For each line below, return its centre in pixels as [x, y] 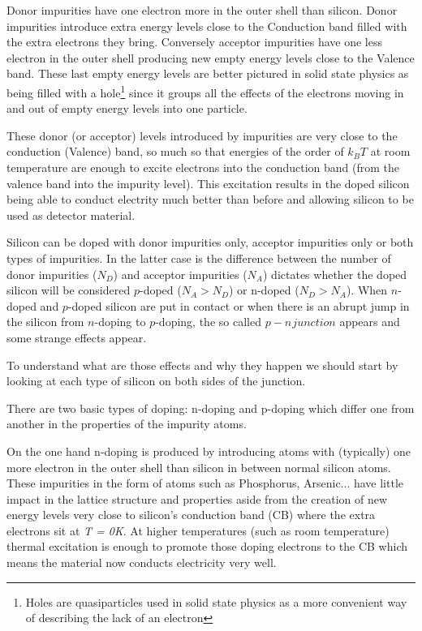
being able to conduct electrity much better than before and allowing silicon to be [210, 199]
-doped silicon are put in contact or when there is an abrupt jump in [239, 305]
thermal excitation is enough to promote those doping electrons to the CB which [207, 546]
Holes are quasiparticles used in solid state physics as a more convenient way [216, 601]
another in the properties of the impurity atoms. [127, 424]
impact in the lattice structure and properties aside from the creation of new [197, 498]
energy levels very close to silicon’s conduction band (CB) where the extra [191, 515]
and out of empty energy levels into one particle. [127, 108]
